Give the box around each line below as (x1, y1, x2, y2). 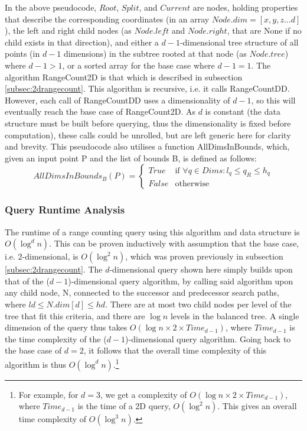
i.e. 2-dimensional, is (5, 250, 79, 263)
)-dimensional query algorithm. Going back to (125, 332, 291, 345)
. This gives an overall (217, 400, 297, 412)
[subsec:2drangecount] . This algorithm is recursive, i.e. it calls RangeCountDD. (5, 82, 290, 95)
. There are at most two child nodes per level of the (105, 297, 292, 310)
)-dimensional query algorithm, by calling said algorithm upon (68, 274, 293, 287)
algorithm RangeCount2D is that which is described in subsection (5, 70, 243, 83)
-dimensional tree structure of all (179, 35, 299, 48)
